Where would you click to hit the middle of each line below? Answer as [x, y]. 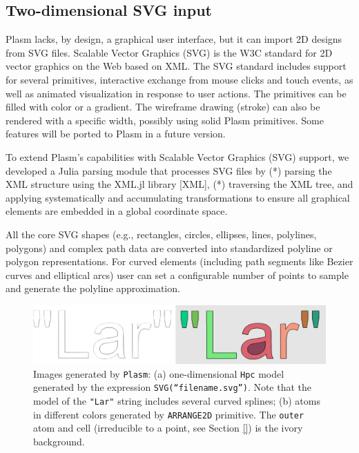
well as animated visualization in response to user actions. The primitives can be [176, 93]
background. [59, 441]
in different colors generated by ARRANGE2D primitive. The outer [169, 414]
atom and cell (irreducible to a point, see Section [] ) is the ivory [168, 428]
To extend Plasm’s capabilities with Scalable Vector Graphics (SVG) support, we [177, 156]
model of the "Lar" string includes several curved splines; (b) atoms [177, 401]
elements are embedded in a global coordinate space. [117, 211]
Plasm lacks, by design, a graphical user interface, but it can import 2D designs [174, 39]
